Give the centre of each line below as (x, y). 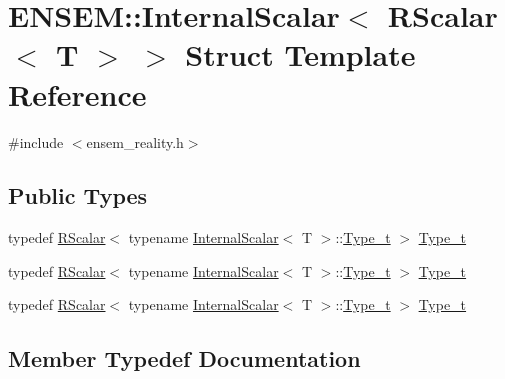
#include (36, 141)
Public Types (78, 195)
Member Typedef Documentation (184, 358)
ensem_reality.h (135, 141)
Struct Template (300, 54)
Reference (77, 93)
